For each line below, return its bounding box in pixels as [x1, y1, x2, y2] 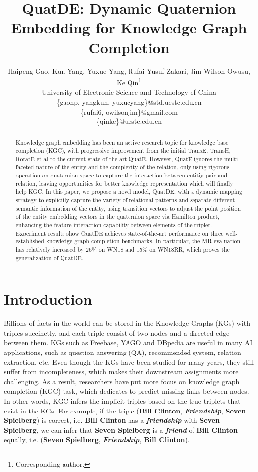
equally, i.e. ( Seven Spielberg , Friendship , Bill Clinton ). [4, 434, 190, 445]
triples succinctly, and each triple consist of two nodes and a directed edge [4, 327, 230, 338]
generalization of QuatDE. [15, 253, 84, 262]
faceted [15, 163, 34, 171]
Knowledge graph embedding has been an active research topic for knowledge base [15, 138, 229, 146]
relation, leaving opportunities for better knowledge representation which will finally [15, 179, 233, 187]
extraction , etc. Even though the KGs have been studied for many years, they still [4, 356, 254, 367]
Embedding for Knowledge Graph [11, 17, 247, 38]
